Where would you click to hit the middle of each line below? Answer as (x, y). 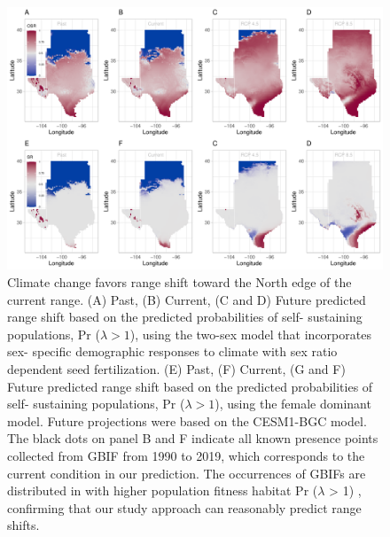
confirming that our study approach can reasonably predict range (184, 507)
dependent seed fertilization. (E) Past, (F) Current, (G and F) (176, 369)
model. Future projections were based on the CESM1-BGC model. (187, 420)
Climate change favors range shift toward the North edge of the (179, 282)
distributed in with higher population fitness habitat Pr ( (163, 490)
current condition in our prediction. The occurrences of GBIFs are (187, 473)
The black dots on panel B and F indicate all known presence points (193, 438)
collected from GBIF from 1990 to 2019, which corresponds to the (186, 455)
